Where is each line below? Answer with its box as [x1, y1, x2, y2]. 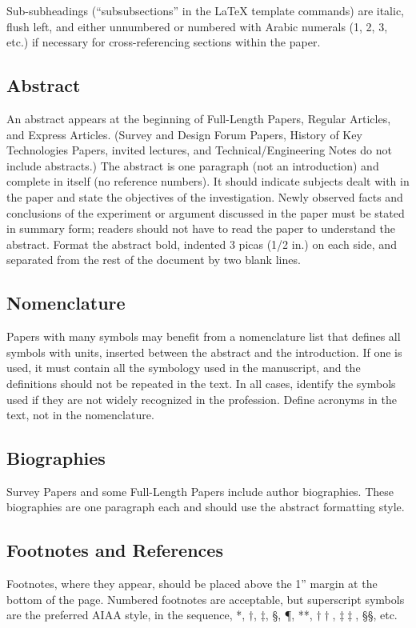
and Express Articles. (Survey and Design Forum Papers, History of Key [6, 126, 362, 142]
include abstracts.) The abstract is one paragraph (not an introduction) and [6, 157, 379, 174]
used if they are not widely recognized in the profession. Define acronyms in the [6, 390, 397, 407]
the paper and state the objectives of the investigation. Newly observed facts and [6, 188, 403, 205]
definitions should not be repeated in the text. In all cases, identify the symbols [6, 374, 396, 391]
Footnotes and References [6, 538, 223, 562]
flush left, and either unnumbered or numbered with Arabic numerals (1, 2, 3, [6, 18, 388, 34]
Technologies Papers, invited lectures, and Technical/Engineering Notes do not [6, 142, 392, 158]
